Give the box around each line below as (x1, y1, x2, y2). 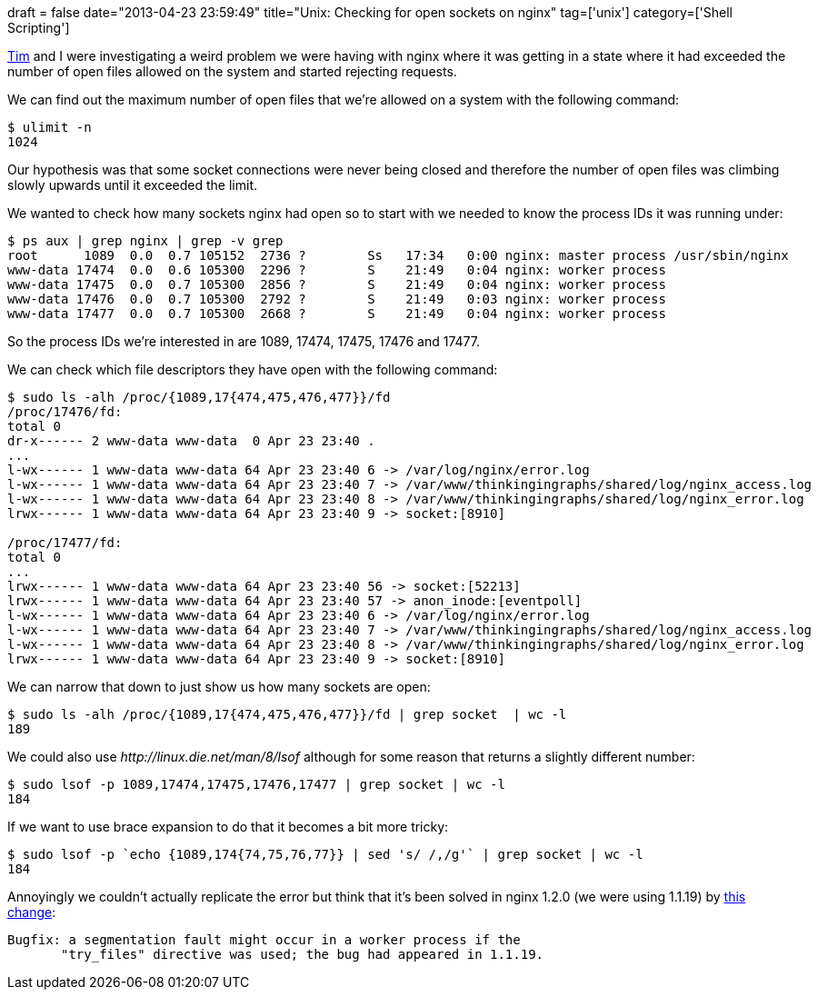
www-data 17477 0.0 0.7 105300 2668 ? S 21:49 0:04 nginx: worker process (7, 306, 666, 321)
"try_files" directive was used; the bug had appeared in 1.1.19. (61, 947, 544, 962)
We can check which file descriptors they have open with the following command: (7, 362, 498, 377)
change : (7, 904, 56, 920)
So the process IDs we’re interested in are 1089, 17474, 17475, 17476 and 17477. (7, 334, 481, 349)
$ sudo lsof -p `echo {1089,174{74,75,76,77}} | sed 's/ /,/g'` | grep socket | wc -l (7, 847, 643, 862)
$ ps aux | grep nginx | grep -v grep (7, 234, 284, 248)
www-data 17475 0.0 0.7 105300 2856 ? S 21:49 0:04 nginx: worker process (7, 277, 666, 292)
